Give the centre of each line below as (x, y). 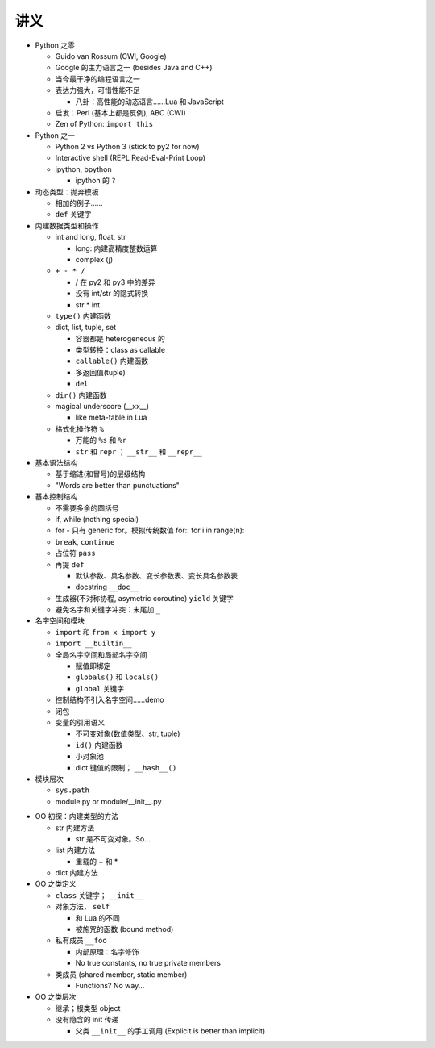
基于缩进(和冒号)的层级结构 (100, 474)
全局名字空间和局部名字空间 (101, 654)
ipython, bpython (83, 169)
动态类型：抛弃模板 (67, 192)
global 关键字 (100, 688)
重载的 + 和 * (97, 861)
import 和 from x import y (106, 632)
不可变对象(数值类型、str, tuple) (128, 733)
